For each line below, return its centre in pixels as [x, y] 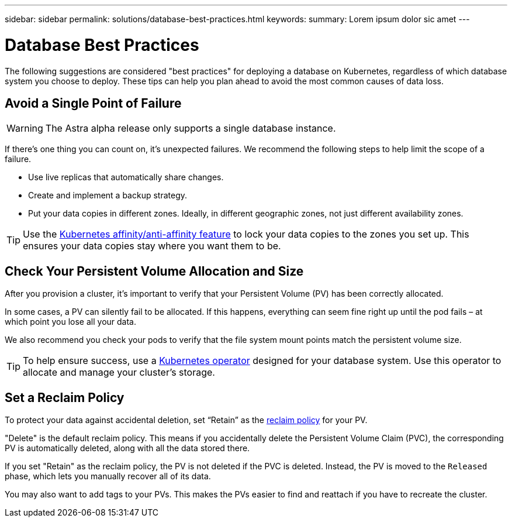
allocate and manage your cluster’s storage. [119, 372]
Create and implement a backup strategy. [108, 195]
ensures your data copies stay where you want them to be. [152, 246]
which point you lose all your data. [70, 322]
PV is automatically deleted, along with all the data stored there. [127, 448]
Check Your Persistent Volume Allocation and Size [154, 271]
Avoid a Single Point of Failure [93, 103]
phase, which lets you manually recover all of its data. [108, 476]
